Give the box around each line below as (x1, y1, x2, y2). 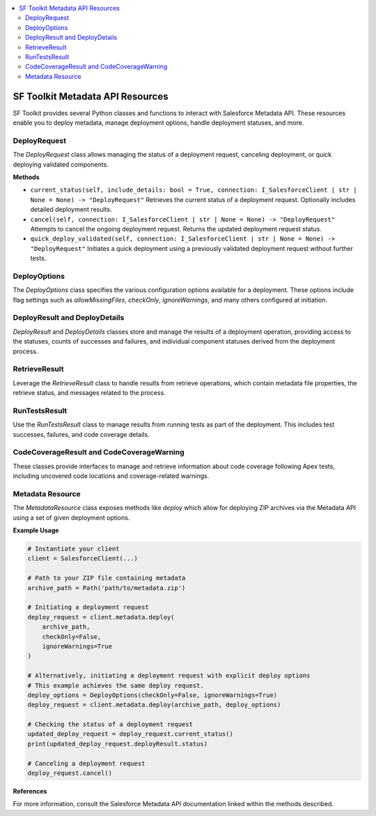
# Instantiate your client (27, 545, 120, 553)
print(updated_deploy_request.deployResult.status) (27, 739, 208, 748)
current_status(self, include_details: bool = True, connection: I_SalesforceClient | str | (30, 186, 358, 194)
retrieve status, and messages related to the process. (13, 389, 166, 397)
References (13, 787, 47, 795)
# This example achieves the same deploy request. (27, 682, 205, 689)
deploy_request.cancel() (27, 769, 113, 777)
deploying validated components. (13, 160, 109, 169)
